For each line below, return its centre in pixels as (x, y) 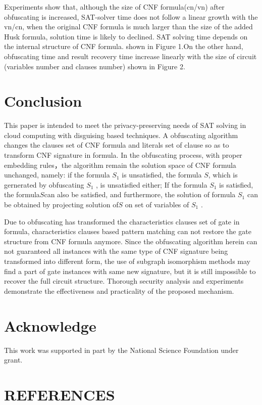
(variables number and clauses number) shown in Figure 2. (95, 66)
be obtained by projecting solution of (61, 205)
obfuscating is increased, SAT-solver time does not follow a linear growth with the (131, 16)
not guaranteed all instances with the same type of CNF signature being (116, 251)
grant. (13, 360)
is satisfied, (236, 184)
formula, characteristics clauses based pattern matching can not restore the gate (128, 231)
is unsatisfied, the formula (162, 175)
